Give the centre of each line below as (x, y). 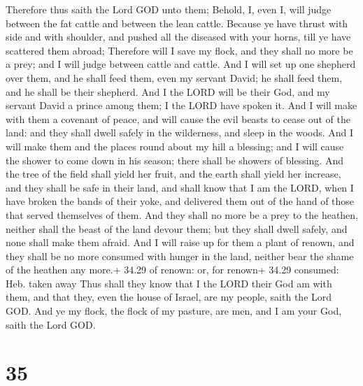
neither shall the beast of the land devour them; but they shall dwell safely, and (177, 228)
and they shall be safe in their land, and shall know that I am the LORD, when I (180, 187)
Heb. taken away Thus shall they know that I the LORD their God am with (169, 283)
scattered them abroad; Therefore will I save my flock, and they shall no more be (179, 50)
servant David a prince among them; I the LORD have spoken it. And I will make (181, 105)
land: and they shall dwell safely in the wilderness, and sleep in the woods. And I (180, 133)
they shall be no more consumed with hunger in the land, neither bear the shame (180, 256)
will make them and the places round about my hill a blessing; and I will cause (175, 146)
